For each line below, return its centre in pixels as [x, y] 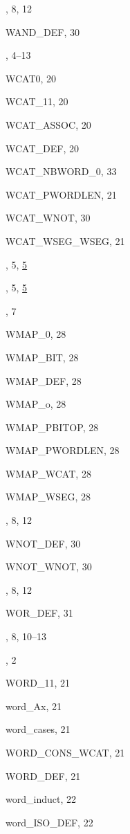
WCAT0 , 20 [31, 78]
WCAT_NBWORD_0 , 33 [61, 171]
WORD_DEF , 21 [43, 776]
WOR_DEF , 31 [39, 613]
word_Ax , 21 [34, 706]
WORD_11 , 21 [38, 683]
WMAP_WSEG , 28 [48, 497]
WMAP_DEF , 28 [44, 380]
